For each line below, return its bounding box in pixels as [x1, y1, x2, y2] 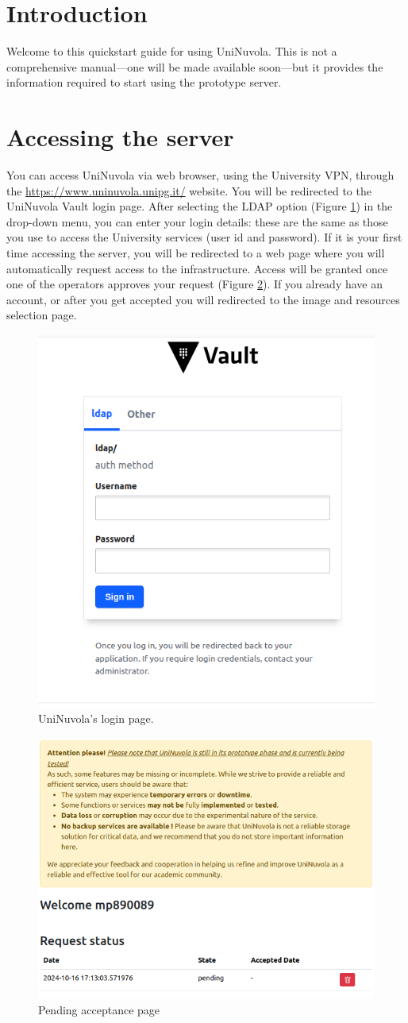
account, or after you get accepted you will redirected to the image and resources [6, 291, 400, 307]
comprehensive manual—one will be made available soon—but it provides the [6, 58, 383, 75]
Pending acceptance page [38, 1001, 160, 1017]
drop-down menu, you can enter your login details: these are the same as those [6, 213, 388, 230]
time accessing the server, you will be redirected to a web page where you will [6, 245, 385, 261]
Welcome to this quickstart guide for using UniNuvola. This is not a [6, 43, 337, 60]
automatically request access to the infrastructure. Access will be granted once [6, 260, 388, 276]
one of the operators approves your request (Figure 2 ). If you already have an [6, 276, 383, 292]
